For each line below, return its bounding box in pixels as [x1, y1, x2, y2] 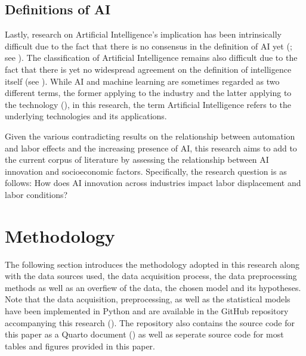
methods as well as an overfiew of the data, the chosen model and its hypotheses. [5, 281, 301, 293]
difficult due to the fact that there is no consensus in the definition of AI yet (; [5, 39, 292, 52]
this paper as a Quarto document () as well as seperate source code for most [5, 328, 284, 340]
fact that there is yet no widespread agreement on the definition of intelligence [5, 63, 292, 75]
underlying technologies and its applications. [5, 110, 167, 122]
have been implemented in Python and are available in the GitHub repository [5, 305, 289, 317]
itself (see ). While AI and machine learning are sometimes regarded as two [5, 75, 280, 87]
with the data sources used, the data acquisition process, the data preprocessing [5, 270, 297, 282]
